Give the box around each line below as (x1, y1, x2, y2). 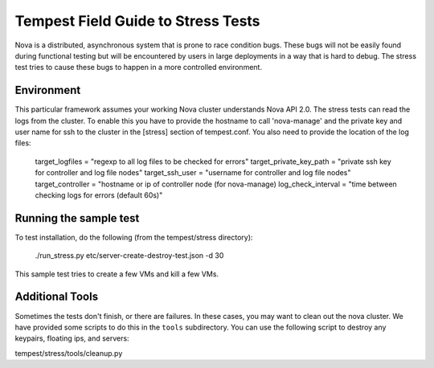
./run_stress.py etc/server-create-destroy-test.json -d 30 (35, 251, 224, 260)
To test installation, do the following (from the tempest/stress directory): (14, 232, 253, 242)
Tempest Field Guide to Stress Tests (14, 12, 260, 30)
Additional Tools (14, 290, 99, 304)
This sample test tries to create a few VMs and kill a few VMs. (14, 269, 219, 279)
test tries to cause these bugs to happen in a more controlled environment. (14, 63, 263, 72)
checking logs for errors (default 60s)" (35, 190, 163, 200)
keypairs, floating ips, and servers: (14, 333, 129, 343)
